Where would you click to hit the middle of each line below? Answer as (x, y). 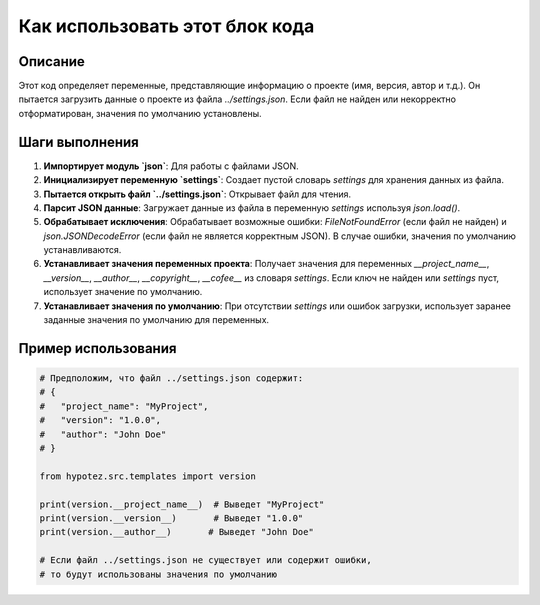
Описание (51, 61)
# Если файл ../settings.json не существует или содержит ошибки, (205, 560)
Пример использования (97, 348)
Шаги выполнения (78, 141)
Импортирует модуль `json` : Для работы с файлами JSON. (171, 166)
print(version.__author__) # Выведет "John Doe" (176, 532)
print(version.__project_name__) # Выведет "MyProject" (182, 504)
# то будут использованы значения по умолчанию (158, 574)
